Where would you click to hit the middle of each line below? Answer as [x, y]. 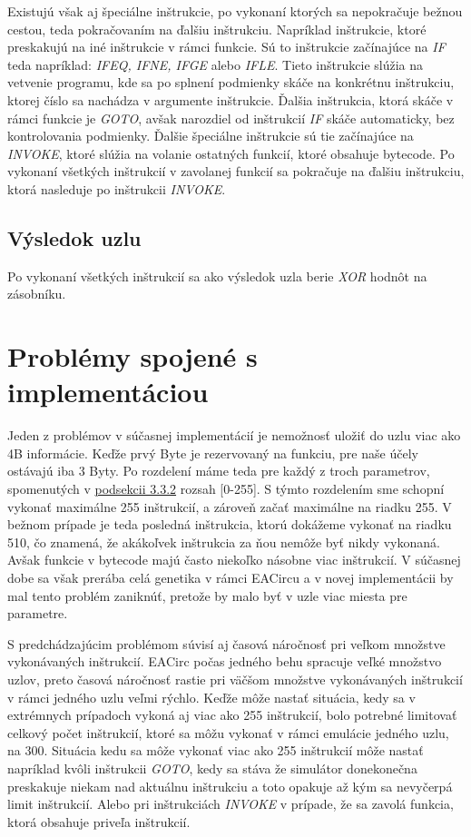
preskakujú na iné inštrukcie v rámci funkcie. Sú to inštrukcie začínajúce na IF [226, 47]
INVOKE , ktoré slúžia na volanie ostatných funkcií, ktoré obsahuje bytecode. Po [231, 153]
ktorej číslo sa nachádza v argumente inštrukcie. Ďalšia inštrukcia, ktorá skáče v [231, 99]
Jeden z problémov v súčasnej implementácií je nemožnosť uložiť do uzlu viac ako [234, 435]
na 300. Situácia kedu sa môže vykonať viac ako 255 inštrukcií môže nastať [216, 750]
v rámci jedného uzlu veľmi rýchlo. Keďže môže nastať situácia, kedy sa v [211, 697]
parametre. [38, 613]
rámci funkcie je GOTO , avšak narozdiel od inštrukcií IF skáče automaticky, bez [231, 118]
